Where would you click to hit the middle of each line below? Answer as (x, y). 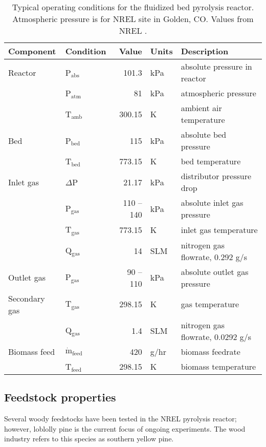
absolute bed (204, 134)
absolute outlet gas (215, 271)
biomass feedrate (210, 351)
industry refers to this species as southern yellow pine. (89, 439)
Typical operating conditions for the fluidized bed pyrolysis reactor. (133, 7)
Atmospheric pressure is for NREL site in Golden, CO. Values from (133, 19)
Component (32, 51)
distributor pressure (216, 176)
